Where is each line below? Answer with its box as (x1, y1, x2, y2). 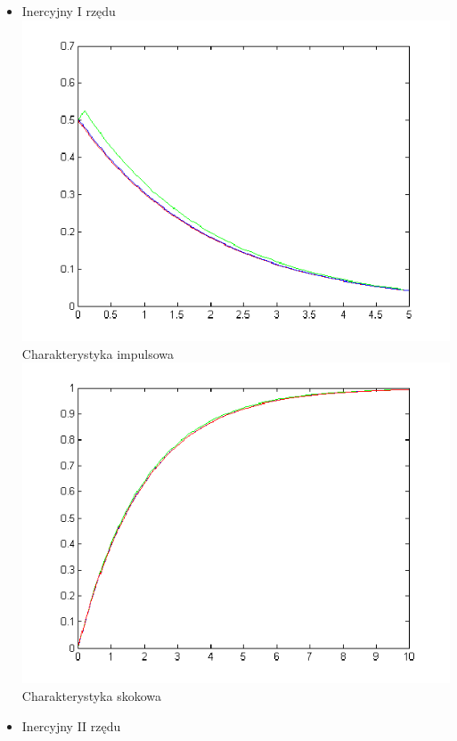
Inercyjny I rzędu (21, 2, 116, 20)
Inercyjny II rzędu (21, 716, 121, 735)
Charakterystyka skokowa (21, 687, 161, 705)
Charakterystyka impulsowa (21, 344, 174, 362)
